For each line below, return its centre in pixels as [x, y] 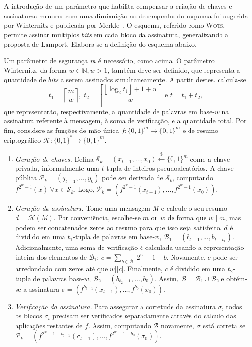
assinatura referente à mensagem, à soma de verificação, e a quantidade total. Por [125, 121]
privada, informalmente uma [57, 168]
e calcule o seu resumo [194, 208]
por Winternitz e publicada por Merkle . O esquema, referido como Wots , [115, 25]
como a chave [210, 158]
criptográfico [23, 140]
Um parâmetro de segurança [46, 60]
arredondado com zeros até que [62, 269]
